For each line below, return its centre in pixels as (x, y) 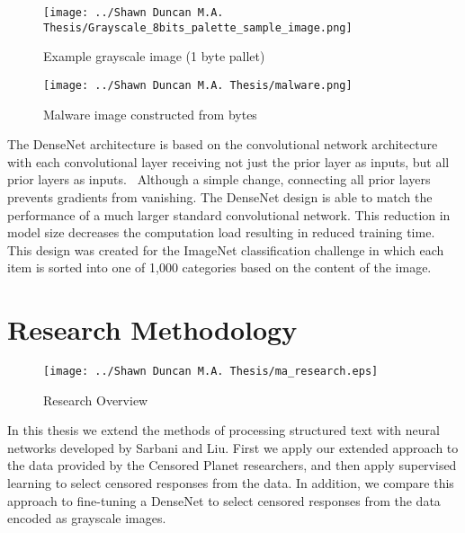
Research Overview (96, 400)
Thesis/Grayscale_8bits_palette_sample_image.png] (198, 27)
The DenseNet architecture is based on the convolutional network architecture (223, 144)
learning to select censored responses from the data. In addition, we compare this (231, 483)
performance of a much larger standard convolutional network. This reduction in (229, 214)
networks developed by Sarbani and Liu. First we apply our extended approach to (233, 447)
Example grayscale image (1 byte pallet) (154, 56)
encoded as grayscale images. (87, 518)
